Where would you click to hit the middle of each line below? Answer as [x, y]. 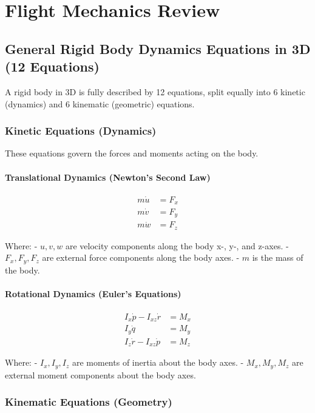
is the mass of [278, 257]
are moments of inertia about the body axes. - [158, 362]
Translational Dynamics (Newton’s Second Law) [108, 177]
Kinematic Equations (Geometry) [89, 402]
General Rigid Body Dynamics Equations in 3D [158, 48]
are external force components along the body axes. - [141, 257]
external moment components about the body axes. [100, 374]
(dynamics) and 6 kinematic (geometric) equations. [100, 103]
